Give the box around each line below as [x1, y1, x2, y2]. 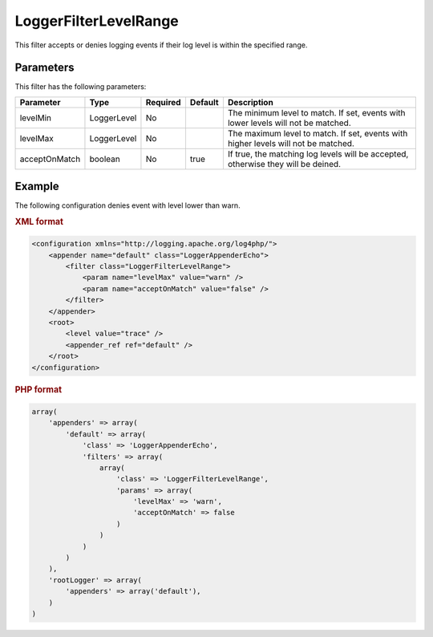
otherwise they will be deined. [227, 158, 341, 169]
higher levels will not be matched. [227, 137, 354, 148]
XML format [14, 216, 64, 227]
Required [145, 96, 181, 108]
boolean [89, 153, 120, 164]
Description [227, 96, 274, 108]
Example [14, 180, 59, 193]
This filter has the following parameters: [14, 82, 147, 91]
